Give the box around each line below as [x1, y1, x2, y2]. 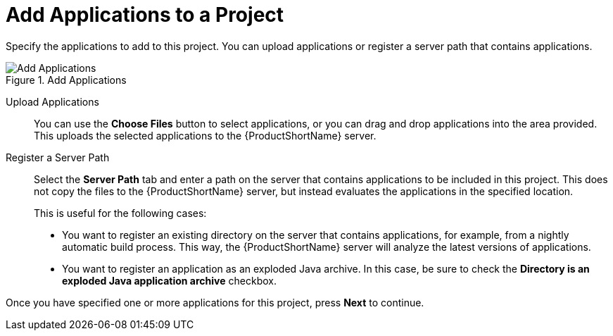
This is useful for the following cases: [34, 206, 207, 219]
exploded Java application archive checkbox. [62, 274, 277, 287]
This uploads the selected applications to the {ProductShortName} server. [34, 129, 377, 142]
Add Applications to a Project [6, 3, 284, 27]
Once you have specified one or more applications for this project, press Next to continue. [6, 296, 424, 309]
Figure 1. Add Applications [6, 73, 127, 86]
